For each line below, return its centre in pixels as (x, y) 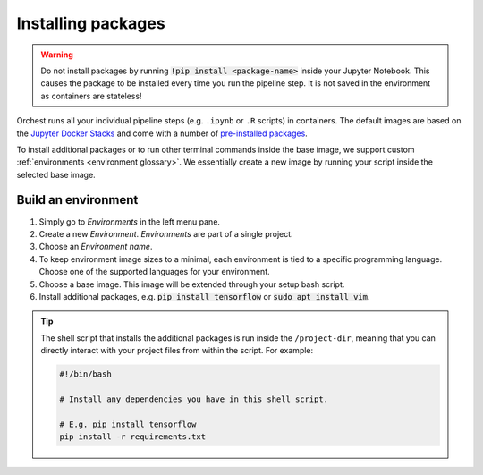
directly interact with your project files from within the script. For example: (177, 351)
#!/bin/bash (85, 374)
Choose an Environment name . (96, 247)
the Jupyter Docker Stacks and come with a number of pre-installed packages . (162, 133)
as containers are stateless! (91, 96)
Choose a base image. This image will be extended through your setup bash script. (192, 284)
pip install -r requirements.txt (132, 437)
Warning (57, 55)
